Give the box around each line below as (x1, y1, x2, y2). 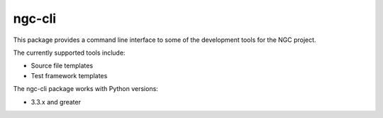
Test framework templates (30, 71, 108, 80)
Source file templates (30, 61, 94, 70)
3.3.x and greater (30, 97, 82, 106)
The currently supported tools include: (13, 48, 126, 57)
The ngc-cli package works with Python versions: (13, 85, 159, 93)
